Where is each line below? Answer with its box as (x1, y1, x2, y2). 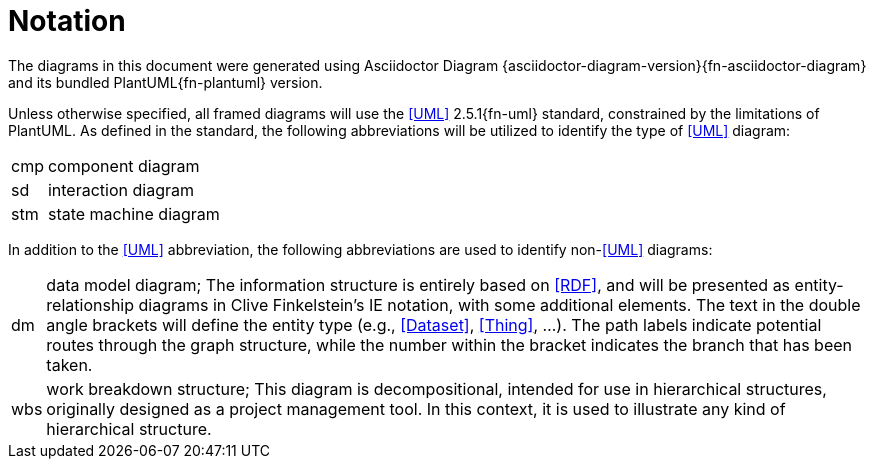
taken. (46, 354, 93, 375)
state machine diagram (47, 203, 220, 224)
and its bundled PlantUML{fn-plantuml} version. (8, 73, 323, 91)
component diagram (47, 155, 200, 176)
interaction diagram (47, 179, 194, 200)
